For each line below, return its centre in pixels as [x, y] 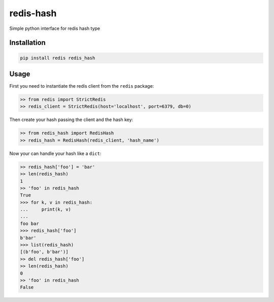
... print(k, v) [45, 210]
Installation [27, 43]
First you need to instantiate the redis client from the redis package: [82, 86]
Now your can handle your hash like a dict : [55, 153]
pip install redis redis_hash [58, 58]
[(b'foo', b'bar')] [44, 252]
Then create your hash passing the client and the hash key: [71, 120]
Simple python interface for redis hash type [55, 28]
